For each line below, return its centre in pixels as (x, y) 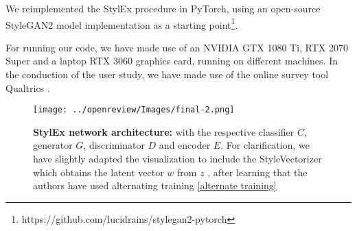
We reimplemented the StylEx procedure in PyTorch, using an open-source (163, 8)
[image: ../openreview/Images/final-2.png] (134, 110)
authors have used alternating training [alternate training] (155, 185)
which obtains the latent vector (99, 172)
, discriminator (114, 145)
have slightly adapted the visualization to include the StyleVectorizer (177, 159)
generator (53, 145)
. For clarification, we (265, 145)
